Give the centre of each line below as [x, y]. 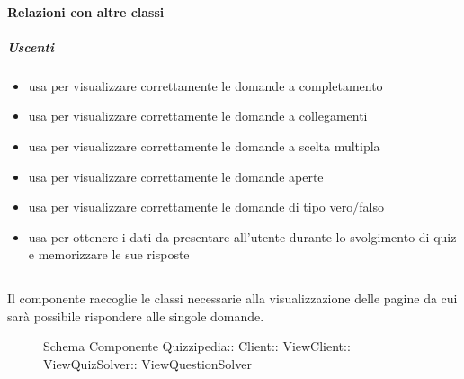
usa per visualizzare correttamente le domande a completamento [205, 85]
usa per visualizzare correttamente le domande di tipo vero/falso [206, 207]
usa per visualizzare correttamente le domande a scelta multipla [204, 145]
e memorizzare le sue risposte [109, 254]
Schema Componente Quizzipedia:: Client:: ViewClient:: [197, 346]
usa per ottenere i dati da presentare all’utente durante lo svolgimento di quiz [242, 236]
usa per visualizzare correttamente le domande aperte [176, 176]
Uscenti [31, 46]
